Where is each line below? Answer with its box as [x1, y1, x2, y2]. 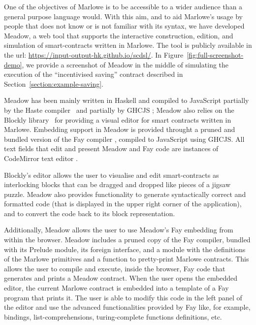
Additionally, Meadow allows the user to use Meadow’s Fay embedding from [4, 225, 233, 235]
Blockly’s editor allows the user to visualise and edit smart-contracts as [4, 169, 219, 180]
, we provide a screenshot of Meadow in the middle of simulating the [22, 59, 229, 69]
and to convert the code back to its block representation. [4, 208, 175, 218]
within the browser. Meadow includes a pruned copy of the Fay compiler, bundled [4, 234, 251, 245]
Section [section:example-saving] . [4, 78, 104, 89]
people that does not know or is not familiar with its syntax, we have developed [4, 21, 245, 31]
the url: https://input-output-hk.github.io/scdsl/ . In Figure [4, 49, 184, 60]
